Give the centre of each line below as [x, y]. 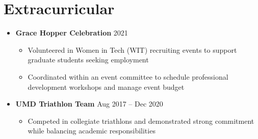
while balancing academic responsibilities [92, 131]
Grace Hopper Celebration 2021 [72, 33]
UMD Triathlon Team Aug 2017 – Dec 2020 [89, 104]
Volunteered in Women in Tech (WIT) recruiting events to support [132, 49]
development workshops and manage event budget [106, 86]
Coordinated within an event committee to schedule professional [128, 76]
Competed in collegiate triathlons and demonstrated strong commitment [141, 120]
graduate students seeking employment [88, 60]
